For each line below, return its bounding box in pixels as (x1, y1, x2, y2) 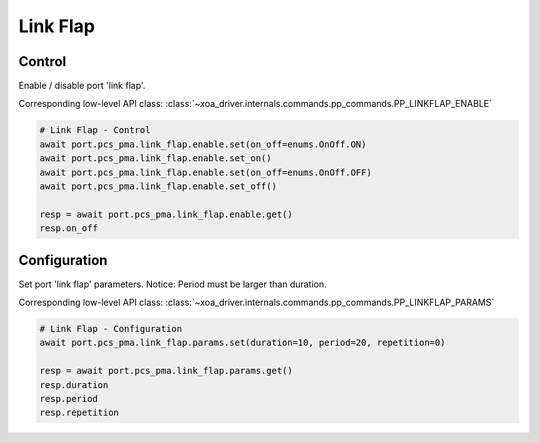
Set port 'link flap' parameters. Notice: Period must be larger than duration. (18, 278, 327, 290)
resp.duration (39, 379, 109, 390)
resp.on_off (39, 223, 99, 234)
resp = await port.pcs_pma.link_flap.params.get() (39, 365, 294, 377)
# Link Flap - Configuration (39, 323, 183, 335)
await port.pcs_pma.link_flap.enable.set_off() (39, 181, 277, 192)
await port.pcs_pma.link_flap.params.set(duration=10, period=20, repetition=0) (39, 337, 446, 349)
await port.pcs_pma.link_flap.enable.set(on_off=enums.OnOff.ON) (39, 138, 367, 150)
